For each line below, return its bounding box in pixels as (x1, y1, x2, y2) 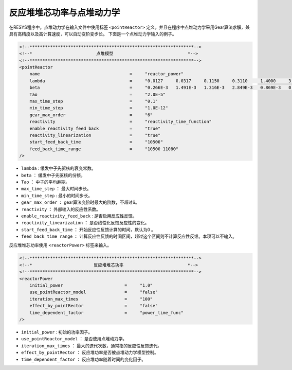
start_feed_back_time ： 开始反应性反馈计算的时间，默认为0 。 (21, 227, 156, 232)
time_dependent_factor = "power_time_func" (29, 310, 184, 316)
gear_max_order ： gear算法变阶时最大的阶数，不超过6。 (21, 199, 140, 205)
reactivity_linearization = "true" (29, 133, 161, 138)
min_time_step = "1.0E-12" (29, 105, 168, 111)
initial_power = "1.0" (29, 282, 153, 288)
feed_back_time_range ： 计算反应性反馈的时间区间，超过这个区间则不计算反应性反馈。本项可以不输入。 (21, 233, 237, 239)
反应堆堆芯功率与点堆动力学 (9, 7, 120, 18)
